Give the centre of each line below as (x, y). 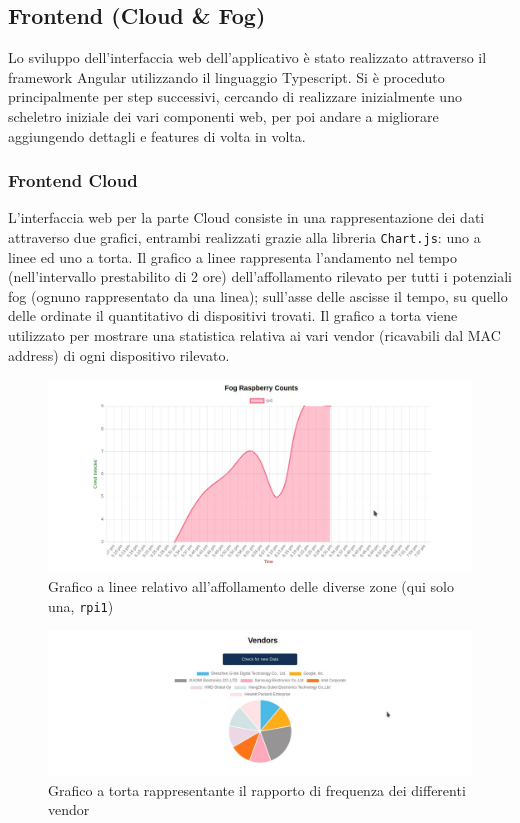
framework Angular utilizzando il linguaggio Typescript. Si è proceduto (226, 76)
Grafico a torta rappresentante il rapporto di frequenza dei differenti (257, 789)
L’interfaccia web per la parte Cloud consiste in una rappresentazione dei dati (246, 217)
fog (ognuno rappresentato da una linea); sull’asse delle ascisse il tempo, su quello (258, 295)
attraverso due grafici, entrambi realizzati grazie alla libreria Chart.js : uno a (244, 236)
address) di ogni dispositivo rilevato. (119, 354)
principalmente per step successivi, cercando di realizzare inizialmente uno (235, 96)
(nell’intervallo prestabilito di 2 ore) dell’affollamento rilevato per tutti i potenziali (260, 276)
